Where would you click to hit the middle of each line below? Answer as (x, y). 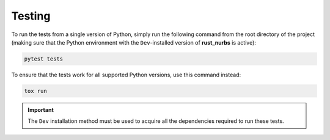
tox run (35, 91)
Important (41, 109)
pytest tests (44, 59)
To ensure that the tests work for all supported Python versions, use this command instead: (126, 75)
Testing (31, 16)
